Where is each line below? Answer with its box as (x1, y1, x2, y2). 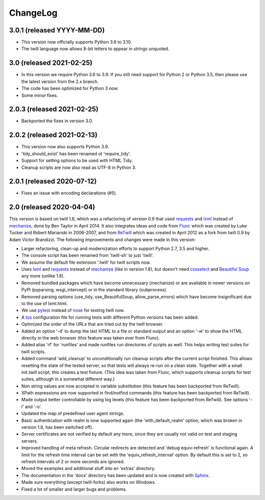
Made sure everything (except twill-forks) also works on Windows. (21, 479, 156, 485)
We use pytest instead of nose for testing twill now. (21, 307, 125, 313)
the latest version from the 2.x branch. (21, 79, 99, 84)
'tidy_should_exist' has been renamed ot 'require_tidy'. (21, 150, 131, 157)
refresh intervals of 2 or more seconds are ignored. (21, 459, 125, 464)
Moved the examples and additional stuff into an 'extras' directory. (21, 466, 156, 472)
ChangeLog (9, 7, 57, 18)
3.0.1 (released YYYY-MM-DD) (9, 26, 105, 34)
